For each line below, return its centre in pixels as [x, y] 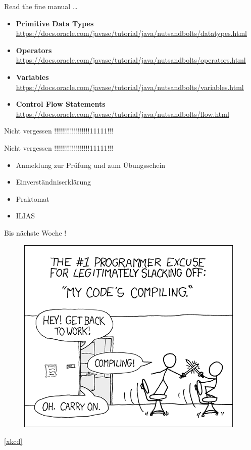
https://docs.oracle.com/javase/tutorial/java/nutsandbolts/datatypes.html [131, 33]
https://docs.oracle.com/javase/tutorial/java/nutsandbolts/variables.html [130, 87]
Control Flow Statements [61, 104]
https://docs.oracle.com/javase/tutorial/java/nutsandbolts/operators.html [131, 60]
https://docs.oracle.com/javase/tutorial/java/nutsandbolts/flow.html [122, 114]
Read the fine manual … [41, 6]
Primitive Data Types [55, 23]
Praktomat [33, 198]
